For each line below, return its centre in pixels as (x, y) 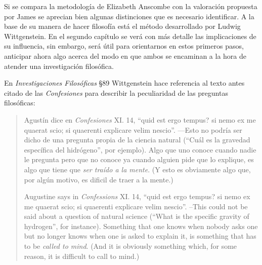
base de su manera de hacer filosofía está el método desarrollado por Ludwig (122, 26)
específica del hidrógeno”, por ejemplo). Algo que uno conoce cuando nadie (140, 149)
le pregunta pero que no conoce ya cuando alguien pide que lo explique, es (139, 159)
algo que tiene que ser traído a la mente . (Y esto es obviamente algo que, (137, 169)
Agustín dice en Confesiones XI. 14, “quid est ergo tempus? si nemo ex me (140, 119)
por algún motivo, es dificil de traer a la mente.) (99, 179)
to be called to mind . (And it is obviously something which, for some (130, 246)
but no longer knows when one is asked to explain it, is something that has (140, 236)
